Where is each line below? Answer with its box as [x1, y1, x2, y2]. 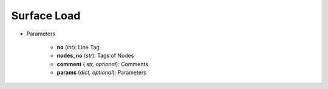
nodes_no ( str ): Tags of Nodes [56, 52, 134, 60]
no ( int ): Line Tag [56, 43, 100, 51]
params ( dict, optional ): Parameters [56, 69, 147, 76]
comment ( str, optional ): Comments [56, 60, 149, 67]
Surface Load [11, 9, 81, 22]
